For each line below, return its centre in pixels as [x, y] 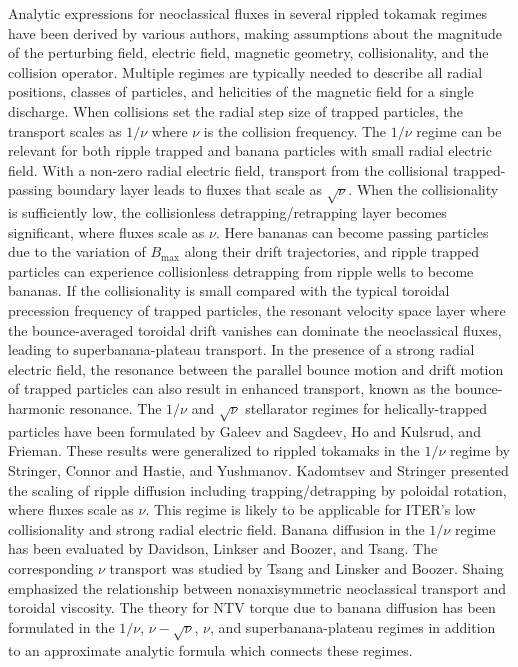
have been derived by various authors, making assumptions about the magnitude [255, 32]
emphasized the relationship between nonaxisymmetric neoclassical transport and [257, 587]
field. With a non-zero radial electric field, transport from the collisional [228, 169]
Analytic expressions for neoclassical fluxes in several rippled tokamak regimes [248, 13]
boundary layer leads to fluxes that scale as [189, 189]
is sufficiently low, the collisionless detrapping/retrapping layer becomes [227, 212]
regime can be [459, 130]
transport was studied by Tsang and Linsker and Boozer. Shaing [306, 567]
